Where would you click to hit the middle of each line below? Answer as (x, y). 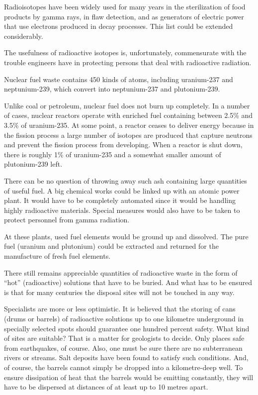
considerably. (24, 36)
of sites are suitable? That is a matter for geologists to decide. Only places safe (124, 338)
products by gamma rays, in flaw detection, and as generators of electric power (124, 16)
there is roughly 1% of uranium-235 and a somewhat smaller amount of (113, 154)
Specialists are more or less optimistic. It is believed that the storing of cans (120, 309)
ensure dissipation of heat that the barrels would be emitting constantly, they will (129, 377)
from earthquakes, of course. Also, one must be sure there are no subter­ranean (123, 347)
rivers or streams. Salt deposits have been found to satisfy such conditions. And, (126, 357)
